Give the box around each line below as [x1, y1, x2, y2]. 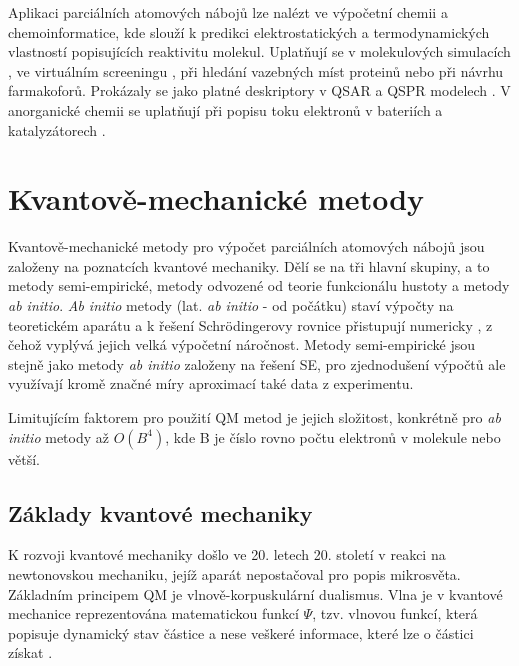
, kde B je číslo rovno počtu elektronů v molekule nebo [165, 426, 501, 447]
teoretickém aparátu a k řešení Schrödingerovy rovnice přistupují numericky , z [8, 314, 493, 335]
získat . [8, 642, 53, 663]
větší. [8, 448, 40, 469]
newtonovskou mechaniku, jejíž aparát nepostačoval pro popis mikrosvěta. [8, 564, 461, 585]
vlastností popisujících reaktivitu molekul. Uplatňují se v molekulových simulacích [8, 41, 511, 62]
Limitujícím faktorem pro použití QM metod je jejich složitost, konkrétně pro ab [8, 407, 501, 428]
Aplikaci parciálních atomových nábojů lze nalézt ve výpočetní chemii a [8, 2, 448, 22]
